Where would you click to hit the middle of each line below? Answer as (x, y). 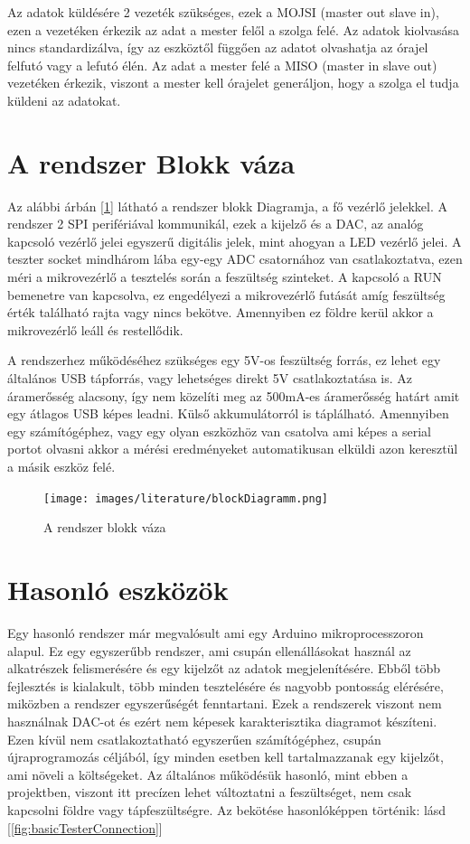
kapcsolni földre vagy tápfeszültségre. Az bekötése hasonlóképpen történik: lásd (227, 809)
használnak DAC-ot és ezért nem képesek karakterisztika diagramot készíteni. (222, 721)
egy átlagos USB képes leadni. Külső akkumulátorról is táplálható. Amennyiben (228, 413)
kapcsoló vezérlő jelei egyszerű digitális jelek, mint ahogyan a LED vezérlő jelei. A (235, 241)
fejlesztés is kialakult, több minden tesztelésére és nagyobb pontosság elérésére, (226, 685)
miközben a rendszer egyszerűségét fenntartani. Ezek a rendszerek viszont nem (225, 703)
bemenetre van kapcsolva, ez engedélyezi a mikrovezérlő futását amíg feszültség (226, 294)
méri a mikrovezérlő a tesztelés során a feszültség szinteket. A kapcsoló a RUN (225, 277)
